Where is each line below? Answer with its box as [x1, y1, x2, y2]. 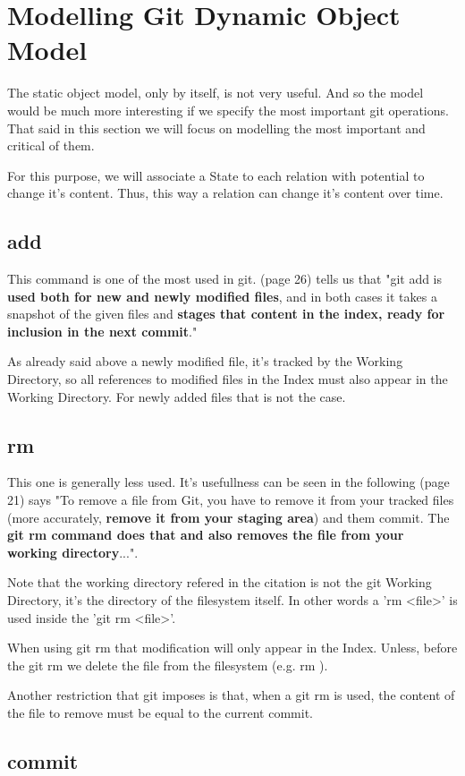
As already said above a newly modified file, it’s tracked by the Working [7, 352, 403, 371]
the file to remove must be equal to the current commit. [7, 703, 313, 721]
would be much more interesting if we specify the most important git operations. [7, 100, 449, 119]
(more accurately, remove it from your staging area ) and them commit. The [7, 507, 450, 526]
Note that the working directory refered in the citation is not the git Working [7, 573, 432, 592]
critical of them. [7, 136, 95, 155]
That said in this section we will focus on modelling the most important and [7, 118, 426, 137]
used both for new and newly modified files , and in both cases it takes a [7, 286, 437, 305]
